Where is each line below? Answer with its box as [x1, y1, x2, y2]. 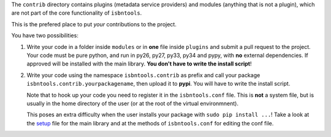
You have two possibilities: [11, 32, 79, 39]
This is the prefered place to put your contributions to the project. [11, 20, 177, 28]
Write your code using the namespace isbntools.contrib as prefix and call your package [26, 71, 261, 79]
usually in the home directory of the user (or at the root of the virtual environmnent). [26, 100, 239, 107]
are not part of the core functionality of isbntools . [11, 9, 142, 17]
